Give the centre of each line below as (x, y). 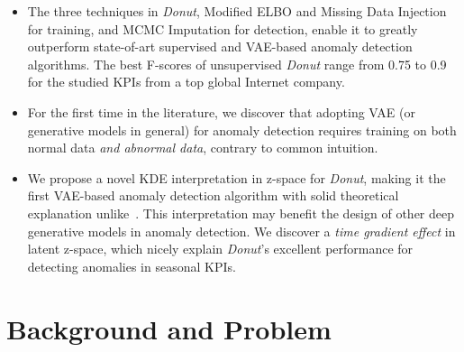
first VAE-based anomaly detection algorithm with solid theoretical (213, 195)
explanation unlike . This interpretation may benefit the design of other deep (241, 213)
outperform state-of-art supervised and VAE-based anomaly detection (220, 46)
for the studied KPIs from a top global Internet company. (186, 82)
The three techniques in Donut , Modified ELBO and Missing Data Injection (237, 11)
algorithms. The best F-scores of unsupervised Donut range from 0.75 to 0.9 (237, 64)
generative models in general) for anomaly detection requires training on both (242, 130)
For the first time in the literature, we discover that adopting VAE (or (221, 111)
